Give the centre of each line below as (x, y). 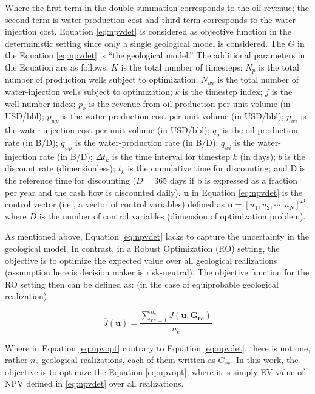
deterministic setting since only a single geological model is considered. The (145, 43)
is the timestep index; (222, 92)
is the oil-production (260, 130)
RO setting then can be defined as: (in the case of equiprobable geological (142, 284)
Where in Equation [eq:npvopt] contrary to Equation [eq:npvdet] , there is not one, (158, 347)
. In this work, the (265, 360)
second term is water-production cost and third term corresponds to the (139, 19)
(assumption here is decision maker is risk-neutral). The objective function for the (157, 272)
